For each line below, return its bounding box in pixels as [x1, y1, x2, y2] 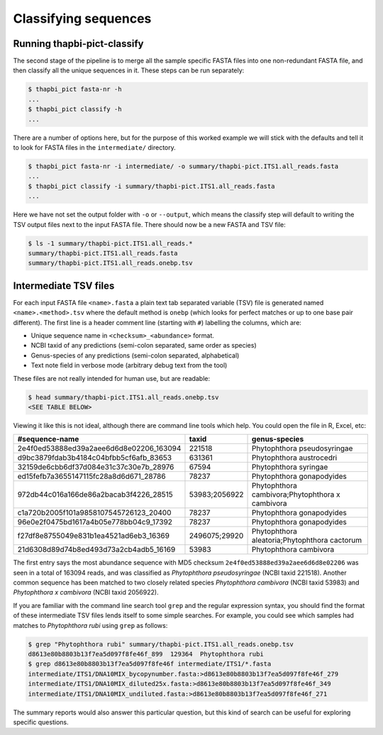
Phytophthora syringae [252, 462, 328, 472]
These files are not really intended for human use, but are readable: [13, 374, 211, 382]
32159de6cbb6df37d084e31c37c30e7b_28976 [17, 462, 174, 472]
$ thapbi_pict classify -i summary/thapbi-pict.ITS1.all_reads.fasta [28, 182, 275, 190]
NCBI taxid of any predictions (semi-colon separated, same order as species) [30, 341, 257, 350]
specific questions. [13, 717, 69, 726]
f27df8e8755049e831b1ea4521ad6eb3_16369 [17, 531, 170, 541]
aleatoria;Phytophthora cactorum [252, 536, 362, 546]
